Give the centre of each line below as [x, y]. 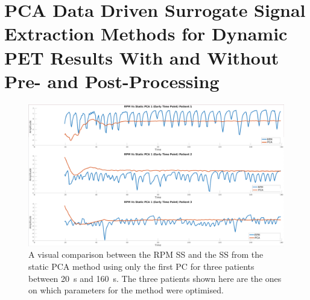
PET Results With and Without [142, 57]
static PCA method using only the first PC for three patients [141, 266]
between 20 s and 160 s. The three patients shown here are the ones [155, 278]
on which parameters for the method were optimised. [126, 290]
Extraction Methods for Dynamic [146, 34]
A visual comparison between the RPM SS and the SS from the [146, 254]
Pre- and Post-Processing [112, 81]
